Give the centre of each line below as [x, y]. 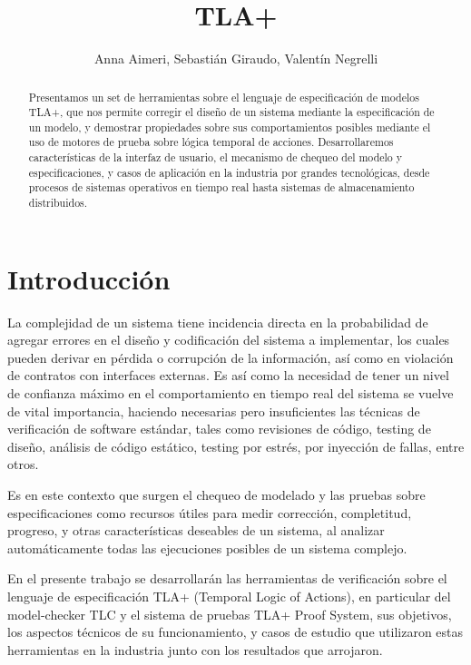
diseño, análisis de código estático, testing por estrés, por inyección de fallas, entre [236, 446]
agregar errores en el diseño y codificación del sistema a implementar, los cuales [229, 340]
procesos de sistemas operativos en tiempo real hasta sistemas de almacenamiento [221, 187]
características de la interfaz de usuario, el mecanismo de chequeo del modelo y [216, 157]
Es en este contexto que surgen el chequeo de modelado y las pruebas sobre [216, 495]
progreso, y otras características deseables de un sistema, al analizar [196, 530]
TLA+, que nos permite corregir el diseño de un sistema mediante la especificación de [231, 112]
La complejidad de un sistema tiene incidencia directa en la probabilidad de [218, 322]
